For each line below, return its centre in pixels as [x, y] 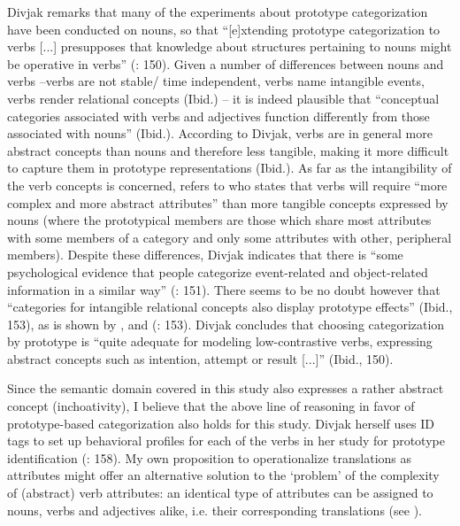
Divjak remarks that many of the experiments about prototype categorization [218, 12]
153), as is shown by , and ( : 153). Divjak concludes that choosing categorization [226, 324]
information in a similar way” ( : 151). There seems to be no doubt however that [224, 289]
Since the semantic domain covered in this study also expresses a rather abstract [226, 388]
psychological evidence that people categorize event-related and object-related [218, 271]
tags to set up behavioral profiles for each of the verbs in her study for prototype [226, 441]
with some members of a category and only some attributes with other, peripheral [230, 237]
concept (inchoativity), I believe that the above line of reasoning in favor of [211, 406]
